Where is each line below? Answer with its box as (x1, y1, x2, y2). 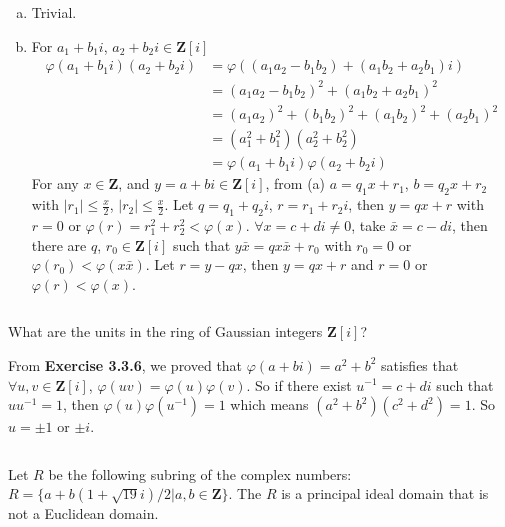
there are (31, 234, 87, 255)
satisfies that (380, 354, 459, 375)
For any (31, 173, 79, 194)
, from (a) (265, 173, 326, 194)
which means (230, 394, 309, 415)
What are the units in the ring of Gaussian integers (8, 321, 323, 342)
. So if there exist (246, 374, 352, 395)
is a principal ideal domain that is (281, 483, 489, 504)
